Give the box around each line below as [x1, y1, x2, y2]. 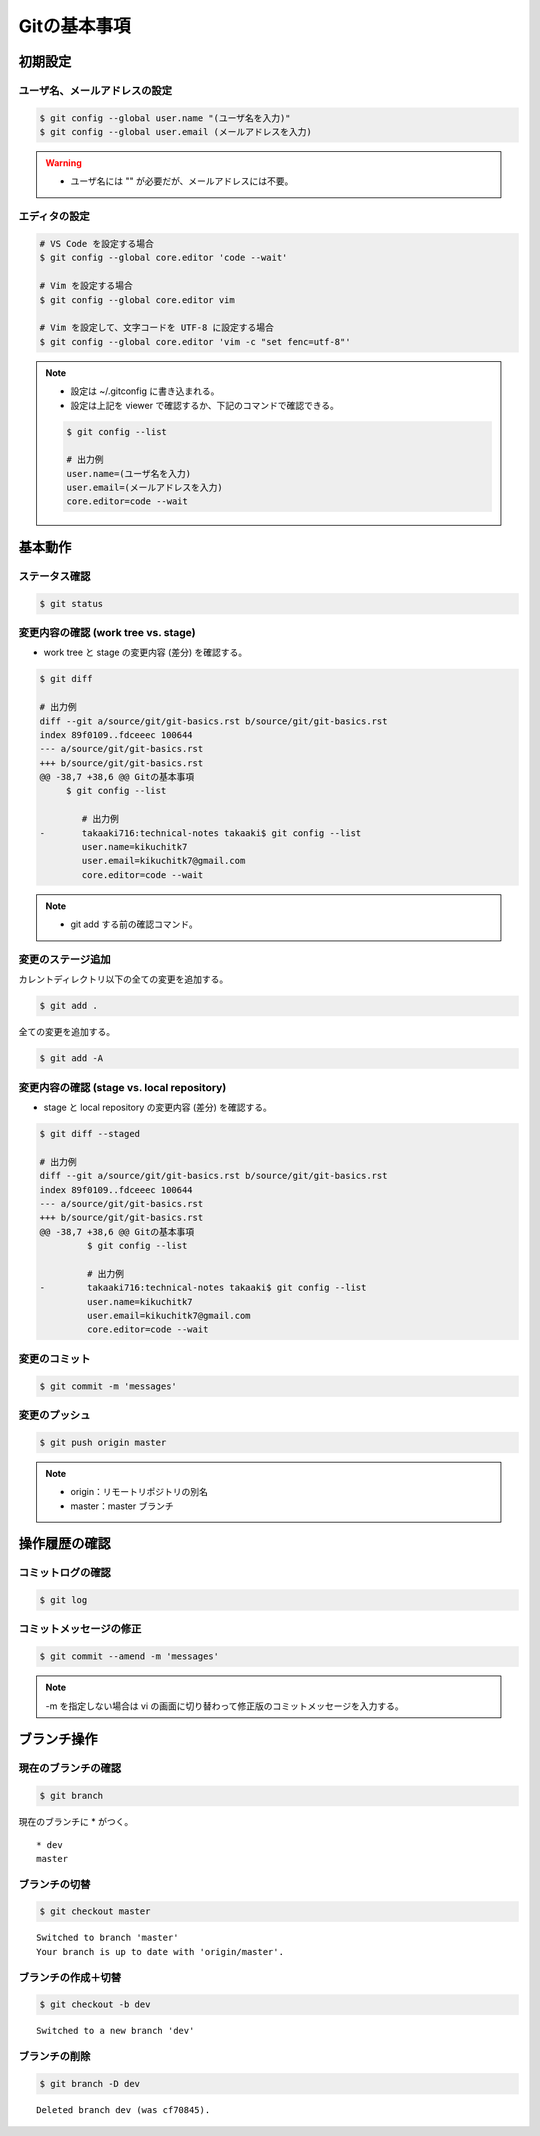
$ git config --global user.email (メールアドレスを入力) [39, 126, 312, 138]
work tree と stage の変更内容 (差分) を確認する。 [43, 646, 248, 659]
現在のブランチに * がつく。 [18, 1816, 134, 1828]
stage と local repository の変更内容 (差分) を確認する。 [43, 1101, 272, 1114]
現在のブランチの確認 [18, 1761, 122, 1775]
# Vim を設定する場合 [39, 280, 134, 292]
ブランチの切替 [18, 1877, 91, 1891]
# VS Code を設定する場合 [39, 238, 154, 250]
